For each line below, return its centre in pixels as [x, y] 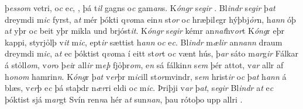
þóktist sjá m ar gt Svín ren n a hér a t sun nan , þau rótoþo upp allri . [124, 99]
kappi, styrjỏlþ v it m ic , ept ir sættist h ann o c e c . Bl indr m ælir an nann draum [144, 42]
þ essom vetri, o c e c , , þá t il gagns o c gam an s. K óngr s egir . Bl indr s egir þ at [140, 8]
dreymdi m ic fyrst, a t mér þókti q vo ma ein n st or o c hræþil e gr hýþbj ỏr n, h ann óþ [150, 19]
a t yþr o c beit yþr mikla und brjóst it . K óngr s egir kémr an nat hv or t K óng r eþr [144, 31]
